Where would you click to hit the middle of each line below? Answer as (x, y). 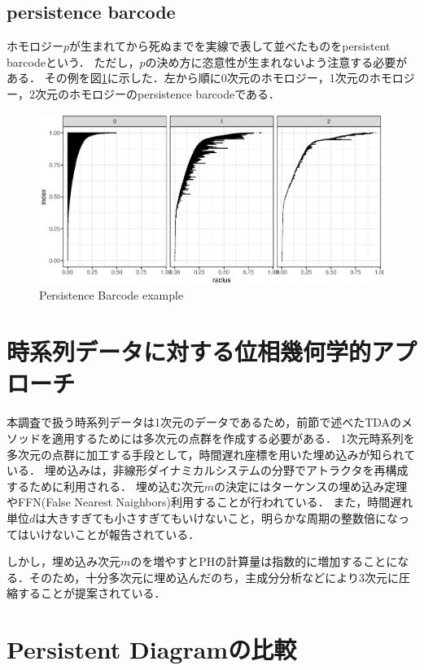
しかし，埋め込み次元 (63, 561)
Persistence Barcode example (111, 295)
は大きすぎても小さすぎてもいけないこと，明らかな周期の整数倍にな (217, 517)
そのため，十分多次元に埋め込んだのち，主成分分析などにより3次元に (214, 577)
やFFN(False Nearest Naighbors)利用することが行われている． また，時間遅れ (210, 502)
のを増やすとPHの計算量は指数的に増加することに (264, 561)
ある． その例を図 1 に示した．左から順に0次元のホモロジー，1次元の (188, 78)
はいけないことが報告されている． (109, 534)
